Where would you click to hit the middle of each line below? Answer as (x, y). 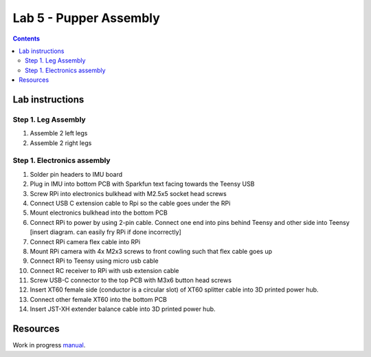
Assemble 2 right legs (61, 143)
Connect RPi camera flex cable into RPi (85, 241)
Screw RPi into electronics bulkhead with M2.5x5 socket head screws (128, 193)
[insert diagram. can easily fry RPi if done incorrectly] (105, 232)
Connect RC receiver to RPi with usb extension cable (104, 270)
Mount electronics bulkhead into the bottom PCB (99, 213)
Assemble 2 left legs (59, 133)
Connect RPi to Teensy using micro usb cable (94, 261)
